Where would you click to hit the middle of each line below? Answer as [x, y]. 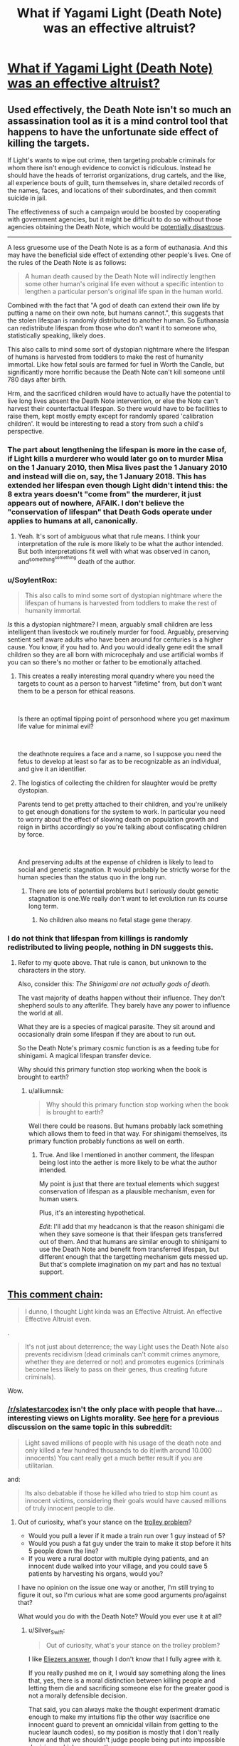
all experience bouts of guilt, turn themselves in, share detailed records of [116, 183]
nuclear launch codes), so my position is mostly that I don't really [123, 1732]
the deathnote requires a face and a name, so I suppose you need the [119, 754]
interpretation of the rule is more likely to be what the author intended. [121, 544]
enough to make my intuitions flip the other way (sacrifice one [119, 1717]
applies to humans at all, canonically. [73, 521]
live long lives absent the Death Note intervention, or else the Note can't [113, 401]
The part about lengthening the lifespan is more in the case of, [117, 449]
